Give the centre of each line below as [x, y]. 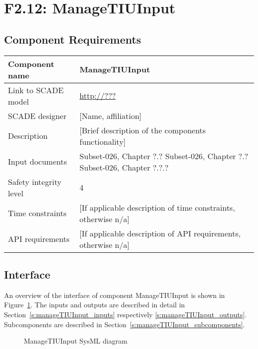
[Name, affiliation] [111, 116]
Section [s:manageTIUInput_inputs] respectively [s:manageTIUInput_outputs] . [125, 314]
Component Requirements [73, 39]
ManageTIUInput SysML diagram [76, 341]
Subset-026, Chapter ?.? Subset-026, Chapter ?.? [164, 156]
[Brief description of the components [143, 130]
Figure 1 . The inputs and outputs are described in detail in [95, 305]
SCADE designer [37, 116]
